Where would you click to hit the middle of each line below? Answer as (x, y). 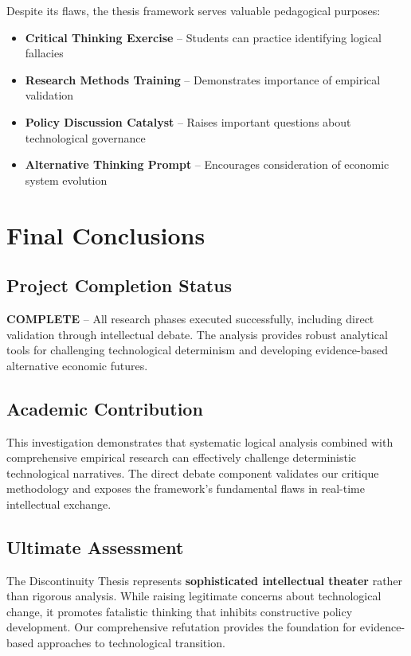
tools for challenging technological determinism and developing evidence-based (198, 350)
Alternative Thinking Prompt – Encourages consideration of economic (207, 164)
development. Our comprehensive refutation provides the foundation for (182, 627)
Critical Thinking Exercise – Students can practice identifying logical (203, 37)
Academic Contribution (105, 408)
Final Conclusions (106, 234)
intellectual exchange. (59, 504)
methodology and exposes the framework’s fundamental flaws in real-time (186, 488)
